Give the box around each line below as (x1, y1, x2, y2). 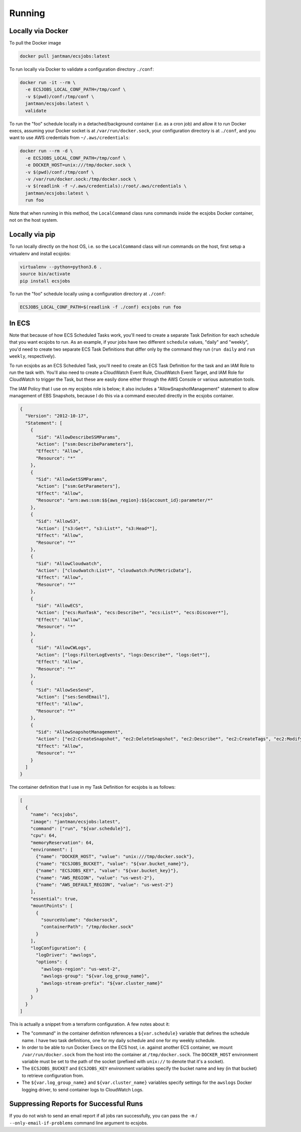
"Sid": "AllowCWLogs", (36, 645, 92, 651)
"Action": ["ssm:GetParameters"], (36, 483, 120, 489)
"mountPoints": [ (30, 903, 73, 909)
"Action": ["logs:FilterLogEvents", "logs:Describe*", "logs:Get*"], (36, 652, 211, 657)
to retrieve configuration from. (22, 1072, 84, 1078)
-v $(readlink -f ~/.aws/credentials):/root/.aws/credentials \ (25, 183, 187, 189)
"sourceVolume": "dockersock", (41, 917, 118, 923)
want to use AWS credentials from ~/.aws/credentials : (9, 134, 130, 140)
